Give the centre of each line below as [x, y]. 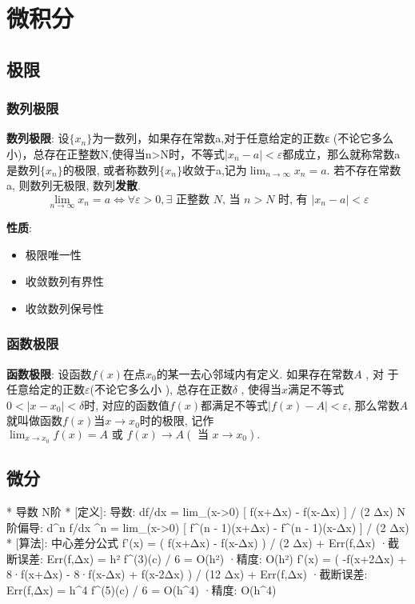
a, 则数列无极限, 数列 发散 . [74, 185]
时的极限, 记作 [177, 420]
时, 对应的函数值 [127, 404]
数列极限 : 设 [38, 138]
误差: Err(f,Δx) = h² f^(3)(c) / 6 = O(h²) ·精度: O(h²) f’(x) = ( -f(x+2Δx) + [212, 558]
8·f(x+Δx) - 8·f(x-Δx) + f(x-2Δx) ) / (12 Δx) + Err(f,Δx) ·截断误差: [187, 574]
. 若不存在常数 [364, 169]
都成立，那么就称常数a [341, 153]
